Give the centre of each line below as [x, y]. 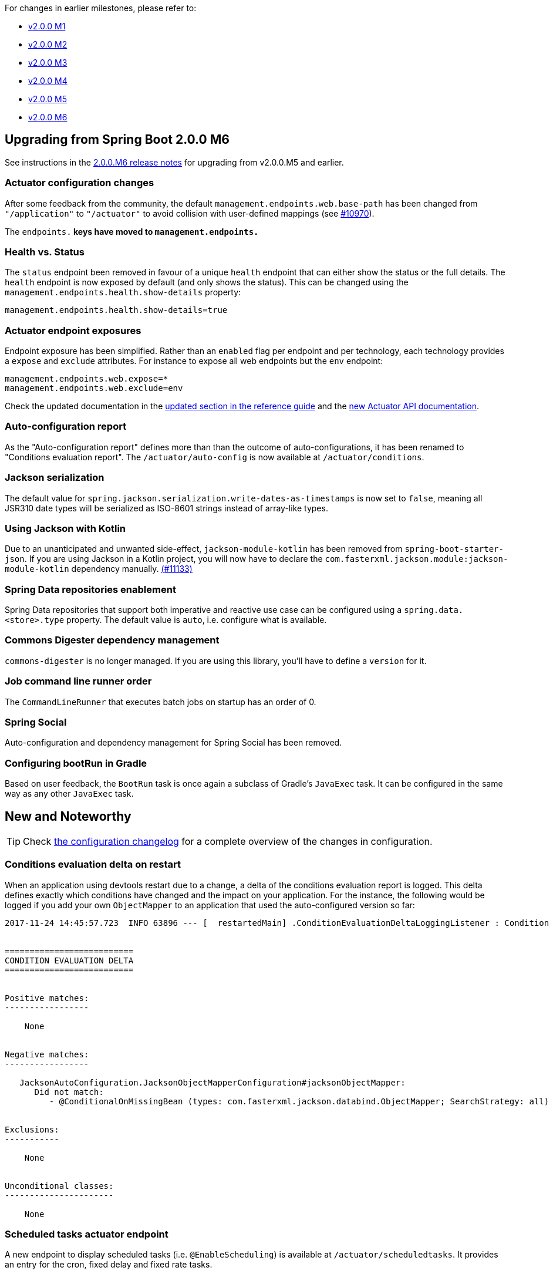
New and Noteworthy [68, 816]
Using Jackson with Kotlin [65, 528]
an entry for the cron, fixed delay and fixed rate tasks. [109, 1265]
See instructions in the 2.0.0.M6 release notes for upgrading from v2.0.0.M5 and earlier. [174, 162]
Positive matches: [47, 998]
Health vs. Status [45, 252]
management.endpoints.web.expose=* [87, 379]
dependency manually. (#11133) [132, 569]
